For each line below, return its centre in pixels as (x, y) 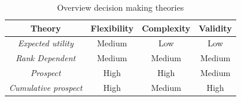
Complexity (166, 28)
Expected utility (45, 43)
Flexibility (112, 28)
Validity (215, 28)
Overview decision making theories (120, 7)
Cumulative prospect (46, 87)
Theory (45, 28)
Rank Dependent (46, 58)
